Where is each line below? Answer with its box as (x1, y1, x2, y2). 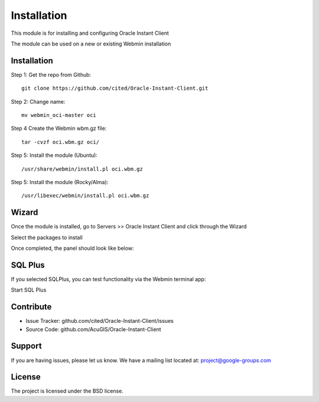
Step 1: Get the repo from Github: (11, 71, 92, 78)
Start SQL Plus (11, 286, 47, 293)
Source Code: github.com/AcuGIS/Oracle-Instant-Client (25, 325, 162, 333)
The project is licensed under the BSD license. (11, 387, 123, 395)
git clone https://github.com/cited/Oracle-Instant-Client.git (21, 85, 209, 91)
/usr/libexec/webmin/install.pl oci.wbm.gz (21, 192, 149, 199)
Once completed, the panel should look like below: (11, 245, 134, 252)
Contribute (11, 302, 52, 312)
